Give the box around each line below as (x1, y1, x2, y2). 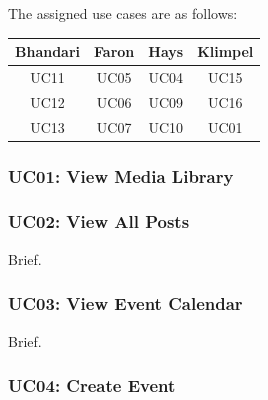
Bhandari (15, 41, 81, 62)
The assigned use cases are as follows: (8, 3, 238, 23)
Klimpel (197, 41, 254, 62)
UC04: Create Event (8, 373, 176, 398)
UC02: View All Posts (8, 209, 190, 234)
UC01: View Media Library (8, 163, 234, 188)
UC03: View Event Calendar (8, 291, 243, 316)
